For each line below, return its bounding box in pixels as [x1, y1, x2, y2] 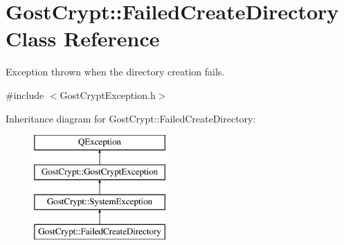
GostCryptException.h [60, 87, 156, 102]
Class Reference [6, 24, 160, 53]
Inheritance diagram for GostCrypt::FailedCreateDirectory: [6, 111, 256, 125]
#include [6, 87, 44, 102]
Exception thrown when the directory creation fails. [6, 64, 225, 79]
